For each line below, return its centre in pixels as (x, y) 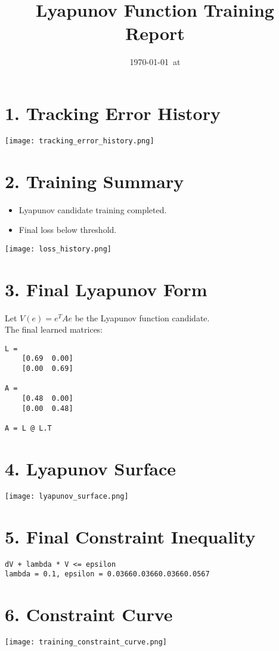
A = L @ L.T (28, 429)
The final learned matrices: (54, 329)
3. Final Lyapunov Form (106, 289)
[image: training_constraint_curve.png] (86, 642)
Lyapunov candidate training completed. (93, 209)
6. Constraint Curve (89, 614)
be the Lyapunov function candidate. (142, 317)
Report (155, 33)
